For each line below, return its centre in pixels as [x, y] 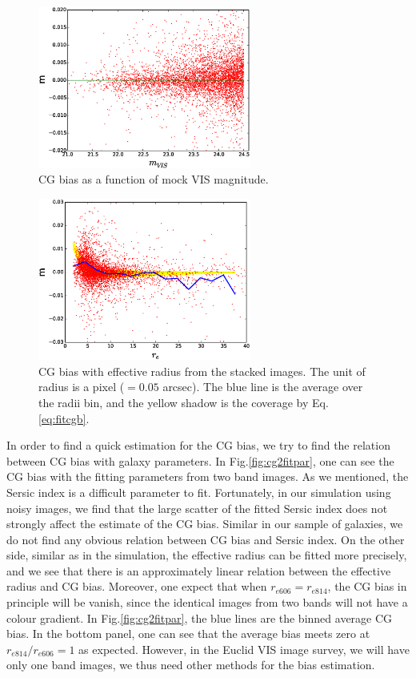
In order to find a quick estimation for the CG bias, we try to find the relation [198, 445]
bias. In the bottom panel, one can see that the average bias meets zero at [188, 634]
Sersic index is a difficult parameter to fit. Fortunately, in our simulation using [199, 492]
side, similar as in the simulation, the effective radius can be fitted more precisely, [207, 555]
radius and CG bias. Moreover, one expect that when [137, 586]
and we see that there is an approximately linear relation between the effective [199, 570]
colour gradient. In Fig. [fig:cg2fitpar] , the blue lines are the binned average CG [200, 617]
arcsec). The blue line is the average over [263, 387]
